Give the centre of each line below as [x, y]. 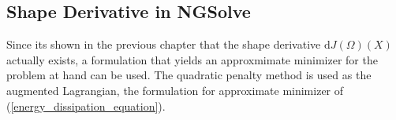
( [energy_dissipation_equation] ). [86, 105]
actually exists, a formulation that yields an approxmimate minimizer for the [192, 59]
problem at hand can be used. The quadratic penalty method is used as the [189, 75]
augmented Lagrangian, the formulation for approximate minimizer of [175, 90]
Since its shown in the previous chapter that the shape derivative [164, 44]
